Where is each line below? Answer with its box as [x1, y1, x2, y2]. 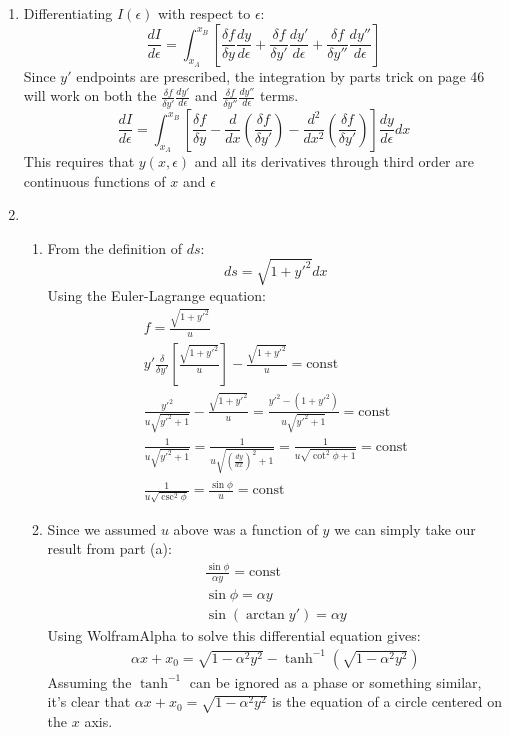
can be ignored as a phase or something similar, [189, 671, 482, 692]
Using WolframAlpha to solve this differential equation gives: [47, 625, 421, 646]
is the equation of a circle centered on [272, 691, 503, 712]
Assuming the [47, 671, 132, 692]
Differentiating [23, 3, 113, 23]
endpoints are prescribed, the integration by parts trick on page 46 [76, 65, 485, 86]
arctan [245, 608, 285, 623]
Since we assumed [47, 518, 157, 539]
